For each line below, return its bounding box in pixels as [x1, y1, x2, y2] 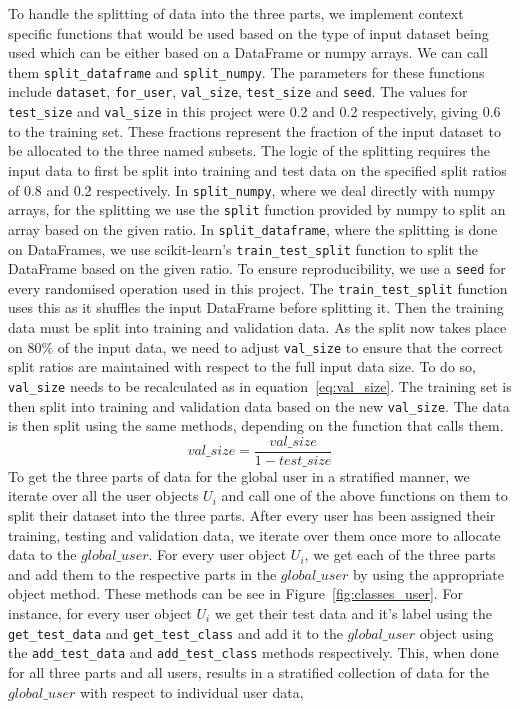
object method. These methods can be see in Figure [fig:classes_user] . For [8, 583, 463, 604]
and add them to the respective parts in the [8, 563, 277, 584]
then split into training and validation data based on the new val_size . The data [8, 395, 510, 416]
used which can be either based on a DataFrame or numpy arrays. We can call [8, 42, 488, 63]
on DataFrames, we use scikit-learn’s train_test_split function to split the [8, 238, 479, 259]
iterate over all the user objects [8, 485, 199, 506]
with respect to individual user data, [80, 681, 304, 702]
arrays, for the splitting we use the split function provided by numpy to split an [8, 199, 506, 220]
